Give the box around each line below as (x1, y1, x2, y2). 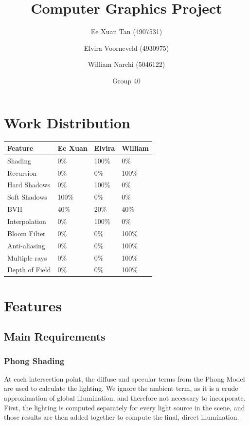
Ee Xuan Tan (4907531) (90, 26, 162, 37)
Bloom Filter (7, 228, 46, 238)
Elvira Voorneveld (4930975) (84, 42, 169, 53)
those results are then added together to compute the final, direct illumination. (4, 412, 239, 422)
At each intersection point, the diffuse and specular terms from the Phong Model (4, 373, 245, 384)
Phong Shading (4, 354, 65, 366)
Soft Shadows (7, 192, 47, 202)
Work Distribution (4, 112, 130, 132)
